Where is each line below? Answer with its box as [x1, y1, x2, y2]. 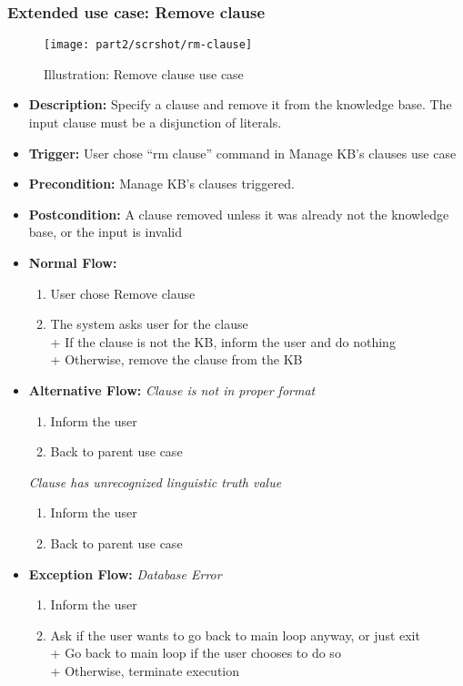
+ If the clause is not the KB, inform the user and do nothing [50, 332, 396, 351]
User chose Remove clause [50, 283, 196, 302]
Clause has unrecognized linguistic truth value [28, 472, 282, 491]
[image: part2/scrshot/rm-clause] [44, 38, 253, 52]
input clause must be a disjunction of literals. [28, 113, 282, 132]
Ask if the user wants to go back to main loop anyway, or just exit [50, 625, 420, 644]
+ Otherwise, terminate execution [50, 660, 240, 680]
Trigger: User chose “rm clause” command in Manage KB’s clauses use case [28, 143, 457, 162]
